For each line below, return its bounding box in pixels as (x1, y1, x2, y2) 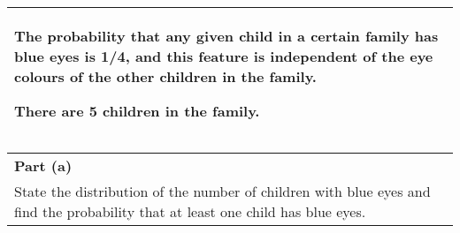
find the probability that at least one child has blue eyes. (14, 201, 366, 222)
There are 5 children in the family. (14, 101, 260, 121)
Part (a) (14, 155, 73, 176)
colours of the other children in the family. (14, 66, 317, 86)
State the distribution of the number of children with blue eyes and (14, 181, 431, 201)
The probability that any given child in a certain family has (14, 26, 439, 46)
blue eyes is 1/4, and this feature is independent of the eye (14, 46, 433, 66)
